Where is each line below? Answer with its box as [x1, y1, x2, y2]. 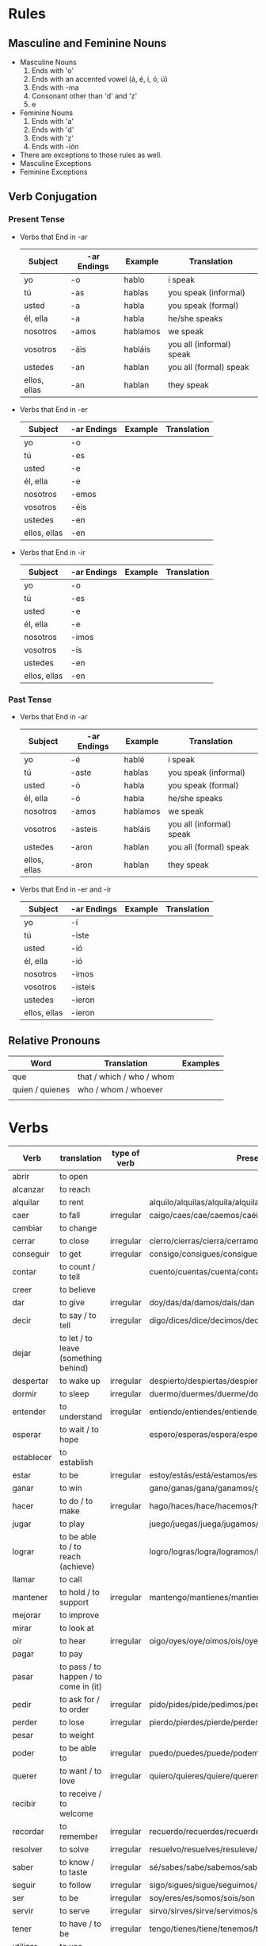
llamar [12, 1574, 36, 1585]
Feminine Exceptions [19, 168, 88, 176]
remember [59, 1831, 99, 1842]
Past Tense [8, 694, 52, 705]
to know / [59, 1856, 95, 1867]
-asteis [70, 823, 98, 834]
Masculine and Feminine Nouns [8, 37, 167, 50]
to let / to [59, 1332, 93, 1343]
